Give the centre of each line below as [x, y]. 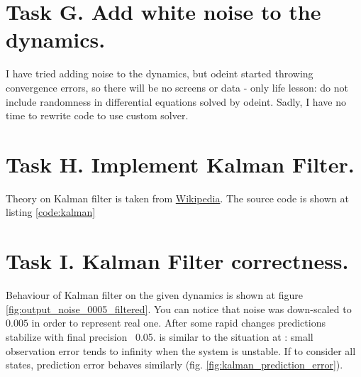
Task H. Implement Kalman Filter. [180, 164]
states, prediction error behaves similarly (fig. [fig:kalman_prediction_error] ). [174, 365]
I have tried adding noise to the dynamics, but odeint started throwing [160, 73]
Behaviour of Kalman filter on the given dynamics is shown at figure [154, 295]
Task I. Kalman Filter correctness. [177, 261]
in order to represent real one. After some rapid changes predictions [178, 323]
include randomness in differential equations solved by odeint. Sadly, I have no [176, 101]
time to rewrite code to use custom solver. [97, 115]
